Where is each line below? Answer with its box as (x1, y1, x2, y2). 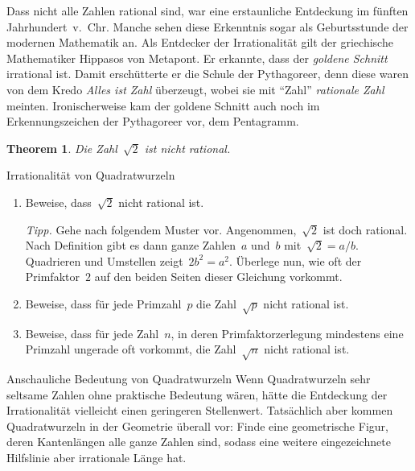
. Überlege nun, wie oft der (229, 252, 362, 269)
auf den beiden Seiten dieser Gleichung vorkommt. (94, 268, 343, 285)
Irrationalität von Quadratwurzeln (6, 167, 175, 184)
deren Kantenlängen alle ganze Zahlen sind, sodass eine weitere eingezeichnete (6, 433, 391, 450)
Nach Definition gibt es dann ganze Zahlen (25, 237, 236, 254)
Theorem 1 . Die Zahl (6, 139, 117, 156)
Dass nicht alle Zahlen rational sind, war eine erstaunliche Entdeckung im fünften (6, 2, 409, 19)
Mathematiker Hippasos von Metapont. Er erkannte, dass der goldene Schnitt (6, 49, 388, 66)
